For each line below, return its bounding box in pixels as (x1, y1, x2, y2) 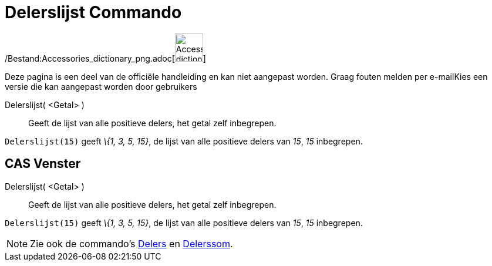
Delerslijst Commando (5, 2, 182, 22)
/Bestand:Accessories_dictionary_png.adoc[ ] (5, 53, 206, 63)
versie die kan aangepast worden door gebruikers (5, 81, 197, 92)
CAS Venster (5, 156, 81, 171)
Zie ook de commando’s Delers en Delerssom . (30, 237, 233, 250)
